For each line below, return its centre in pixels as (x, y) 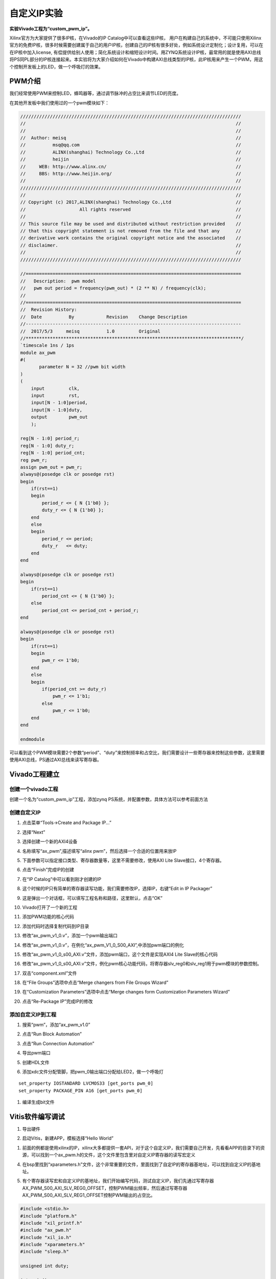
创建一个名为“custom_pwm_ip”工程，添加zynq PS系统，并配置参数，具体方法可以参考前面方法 (109, 799)
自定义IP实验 (36, 13)
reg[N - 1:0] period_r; (50, 438)
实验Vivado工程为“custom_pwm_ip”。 (51, 29)
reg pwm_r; (34, 460)
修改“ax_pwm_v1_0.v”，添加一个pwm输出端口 (70, 936)
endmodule (32, 739)
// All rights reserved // (131, 209)
